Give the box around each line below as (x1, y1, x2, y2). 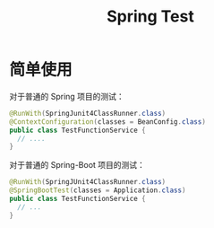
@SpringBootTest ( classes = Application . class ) (9, 186, 186, 195)
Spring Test (107, 6, 194, 27)
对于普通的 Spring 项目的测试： (9, 91, 125, 101)
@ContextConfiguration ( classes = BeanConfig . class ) (9, 117, 206, 127)
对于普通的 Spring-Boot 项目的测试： (9, 160, 146, 171)
